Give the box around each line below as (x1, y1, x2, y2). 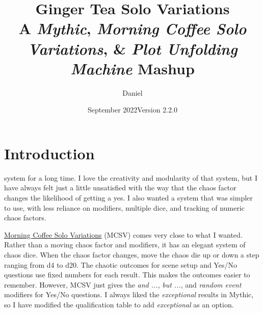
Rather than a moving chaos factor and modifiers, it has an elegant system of (4, 239, 246, 250)
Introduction (4, 143, 95, 163)
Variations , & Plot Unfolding (28, 38, 238, 59)
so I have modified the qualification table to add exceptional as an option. (4, 299, 234, 309)
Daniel (122, 87, 143, 98)
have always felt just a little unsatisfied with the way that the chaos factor (4, 182, 236, 193)
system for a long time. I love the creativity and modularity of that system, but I (4, 172, 258, 183)
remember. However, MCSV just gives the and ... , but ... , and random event (4, 279, 242, 290)
